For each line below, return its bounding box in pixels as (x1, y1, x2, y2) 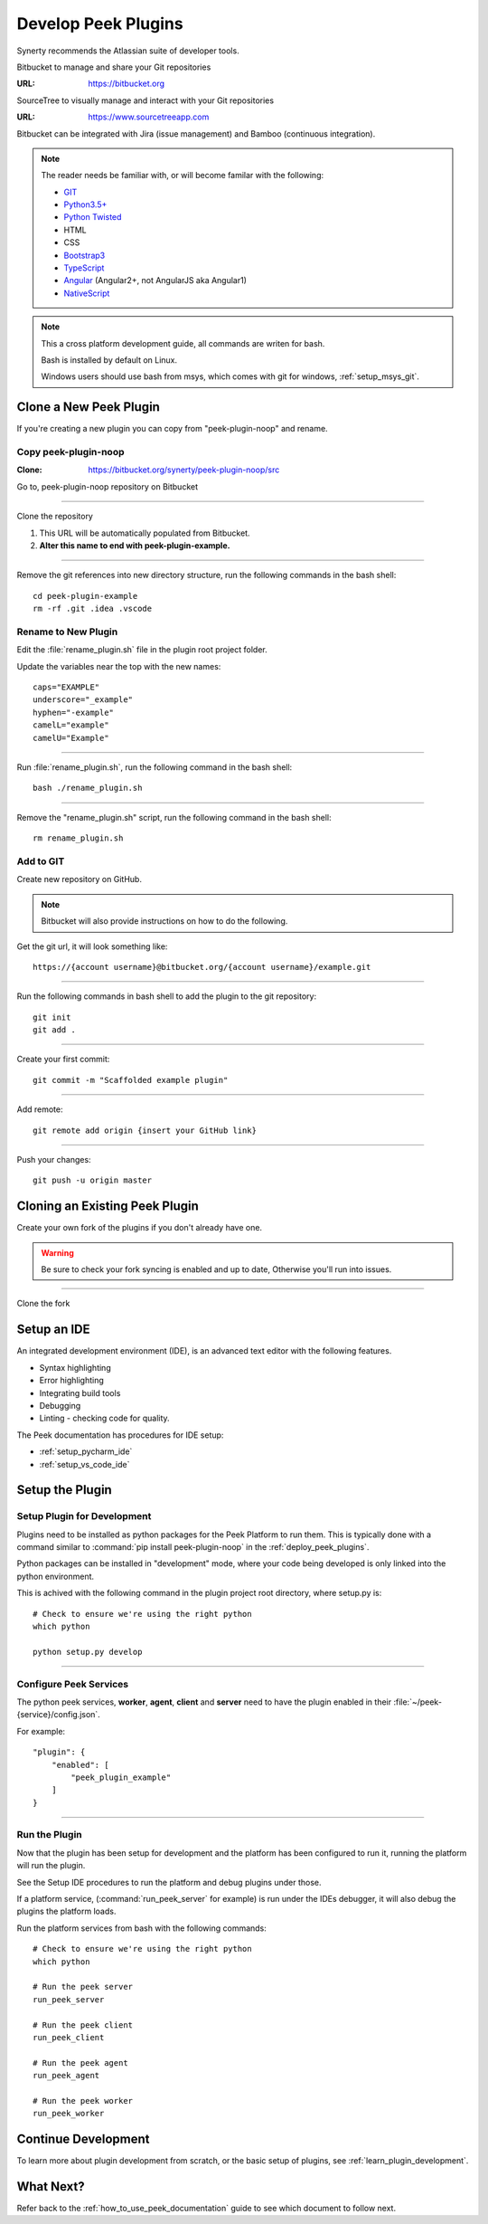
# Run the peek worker (33, 2096, 134, 2105)
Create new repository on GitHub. (16, 874, 142, 885)
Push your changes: (16, 1155, 91, 1165)
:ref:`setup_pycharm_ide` (39, 1446, 133, 1457)
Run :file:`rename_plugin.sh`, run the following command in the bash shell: (16, 762, 293, 773)
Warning (41, 1247, 74, 1258)
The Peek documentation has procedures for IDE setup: (16, 1430, 224, 1440)
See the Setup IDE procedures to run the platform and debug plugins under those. (16, 1877, 322, 1887)
